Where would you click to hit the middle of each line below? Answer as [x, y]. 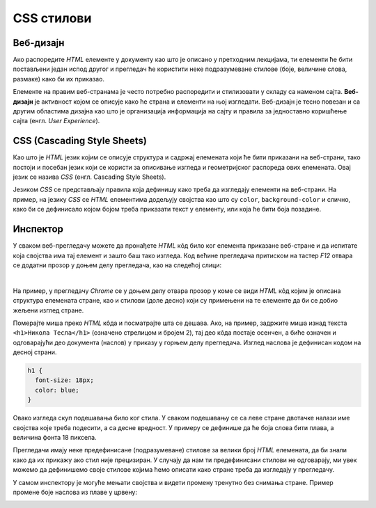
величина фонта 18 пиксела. [55, 437]
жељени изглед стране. [48, 310]
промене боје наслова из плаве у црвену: [75, 492]
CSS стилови [52, 18]
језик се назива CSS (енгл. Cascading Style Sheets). [89, 177]
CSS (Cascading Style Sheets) [80, 141]
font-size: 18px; [64, 380]
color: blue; [57, 390]
